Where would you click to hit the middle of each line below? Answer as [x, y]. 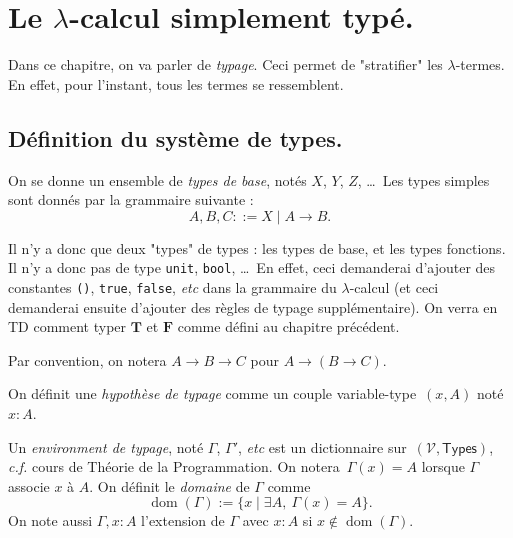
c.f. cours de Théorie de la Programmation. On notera [174, 466]
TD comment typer [67, 326]
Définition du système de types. [175, 137]
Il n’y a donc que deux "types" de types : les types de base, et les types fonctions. [257, 247]
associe [29, 485]
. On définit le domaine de [169, 485]
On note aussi [50, 520]
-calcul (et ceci [394, 286]
